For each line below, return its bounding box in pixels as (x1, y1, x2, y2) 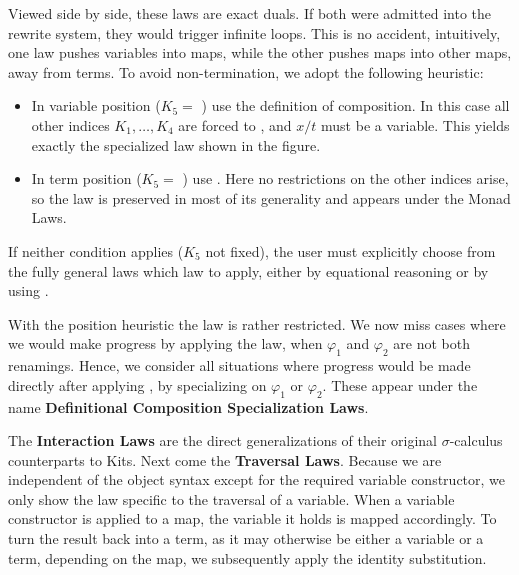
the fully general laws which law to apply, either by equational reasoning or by (8, 260, 489, 281)
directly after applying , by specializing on (8, 374, 267, 395)
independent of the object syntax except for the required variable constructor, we (8, 469, 506, 490)
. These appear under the (322, 374, 478, 395)
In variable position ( (31, 95, 161, 116)
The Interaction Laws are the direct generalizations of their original (8, 430, 438, 451)
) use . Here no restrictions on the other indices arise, (182, 168, 509, 189)
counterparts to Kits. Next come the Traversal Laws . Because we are (8, 449, 442, 470)
